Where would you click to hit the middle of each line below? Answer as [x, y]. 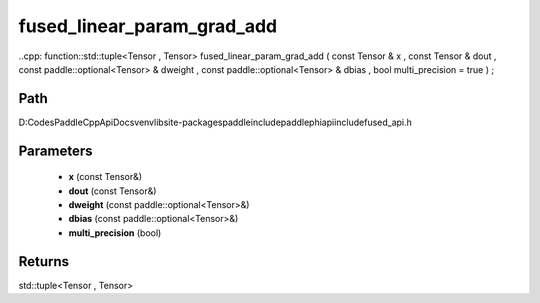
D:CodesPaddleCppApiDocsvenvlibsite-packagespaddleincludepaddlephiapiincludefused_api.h [215, 122]
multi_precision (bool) [115, 232]
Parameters [55, 150]
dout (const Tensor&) [112, 191]
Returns [44, 261]
